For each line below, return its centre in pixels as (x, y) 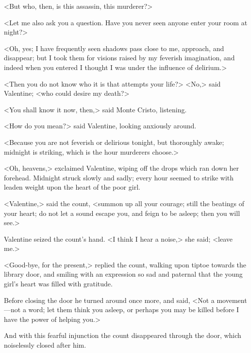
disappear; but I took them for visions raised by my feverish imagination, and (119, 58)
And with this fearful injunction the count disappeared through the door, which (123, 335)
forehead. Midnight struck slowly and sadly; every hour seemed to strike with (119, 177)
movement (232, 300)
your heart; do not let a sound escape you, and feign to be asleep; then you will (122, 213)
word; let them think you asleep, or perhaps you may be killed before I (134, 309)
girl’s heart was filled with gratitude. (58, 284)
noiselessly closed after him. (45, 345)
